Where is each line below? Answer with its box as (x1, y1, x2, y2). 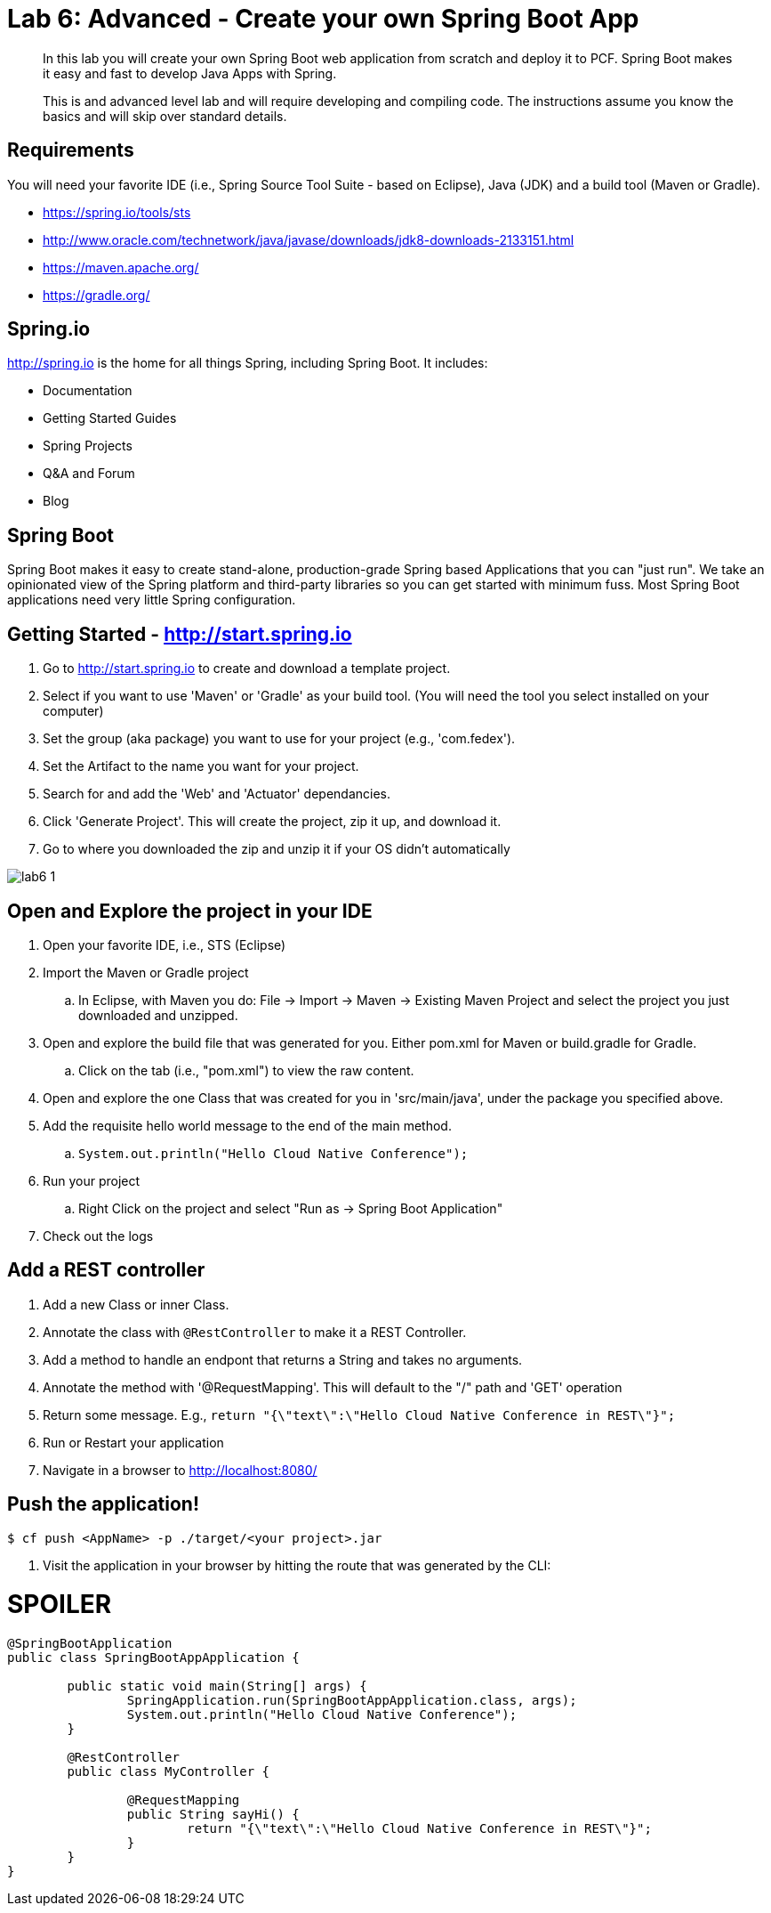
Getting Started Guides (43, 410, 177, 426)
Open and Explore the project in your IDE (7, 899, 373, 922)
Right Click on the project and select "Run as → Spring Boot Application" (78, 1200, 503, 1216)
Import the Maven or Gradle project (43, 964, 249, 980)
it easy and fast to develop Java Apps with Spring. (43, 65, 337, 81)
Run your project (43, 1172, 141, 1188)
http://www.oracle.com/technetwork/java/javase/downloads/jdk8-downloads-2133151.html (43, 231, 574, 247)
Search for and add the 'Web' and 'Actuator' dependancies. (43, 786, 391, 802)
